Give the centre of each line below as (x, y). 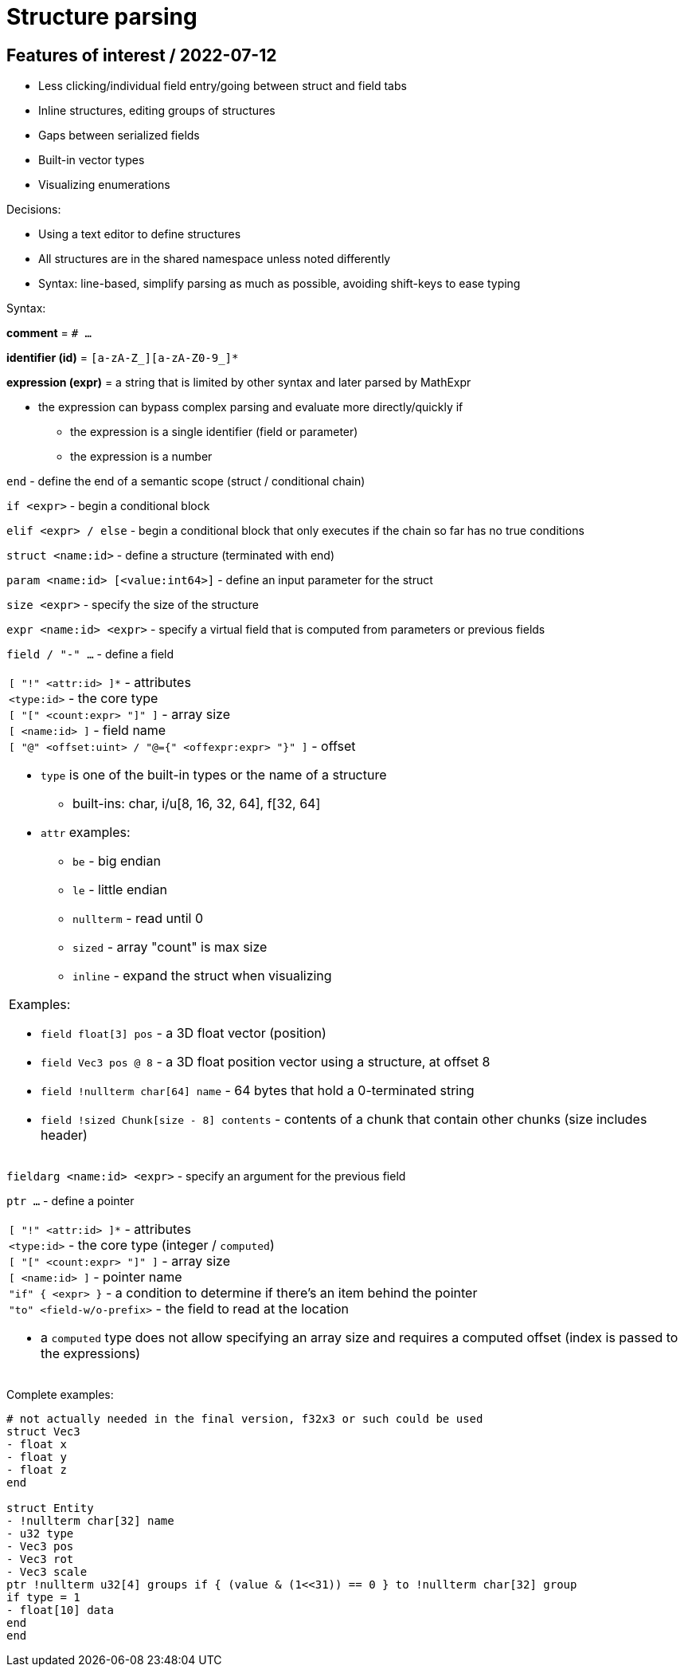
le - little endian (120, 890)
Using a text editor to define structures (140, 234)
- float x (37, 1445)
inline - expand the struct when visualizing (202, 976)
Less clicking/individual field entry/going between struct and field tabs (223, 86)
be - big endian (117, 861)
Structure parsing (102, 17)
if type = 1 (43, 1598)
